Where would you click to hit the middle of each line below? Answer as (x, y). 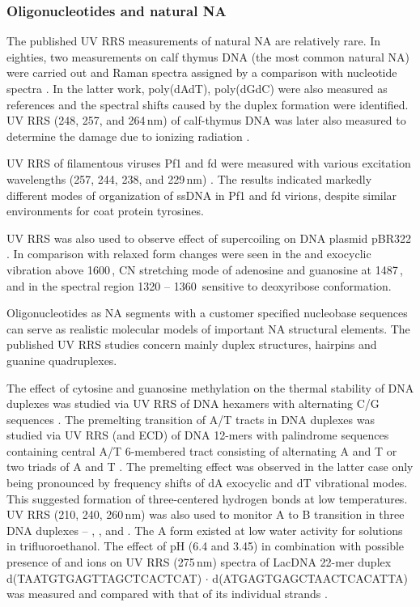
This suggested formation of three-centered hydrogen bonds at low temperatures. (207, 498)
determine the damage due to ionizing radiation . (128, 136)
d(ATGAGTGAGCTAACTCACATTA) (310, 577)
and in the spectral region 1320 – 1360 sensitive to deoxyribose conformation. (199, 285)
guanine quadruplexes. (62, 360)
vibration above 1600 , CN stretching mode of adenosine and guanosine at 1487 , (205, 269)
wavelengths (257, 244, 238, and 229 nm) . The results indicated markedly (189, 178)
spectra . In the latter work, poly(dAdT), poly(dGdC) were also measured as (197, 88)
